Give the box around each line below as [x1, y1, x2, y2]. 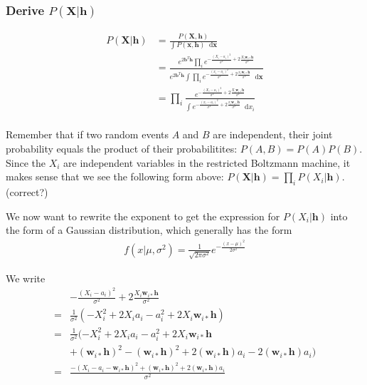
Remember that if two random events [6, 127, 169, 142]
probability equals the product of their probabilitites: [6, 140, 238, 155]
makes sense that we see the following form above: [6, 169, 224, 184]
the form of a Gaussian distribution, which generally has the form [6, 222, 292, 237]
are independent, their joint [213, 127, 333, 142]
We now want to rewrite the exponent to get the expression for [6, 208, 280, 223]
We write [6, 270, 46, 285]
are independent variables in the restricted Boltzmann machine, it [63, 155, 351, 170]
